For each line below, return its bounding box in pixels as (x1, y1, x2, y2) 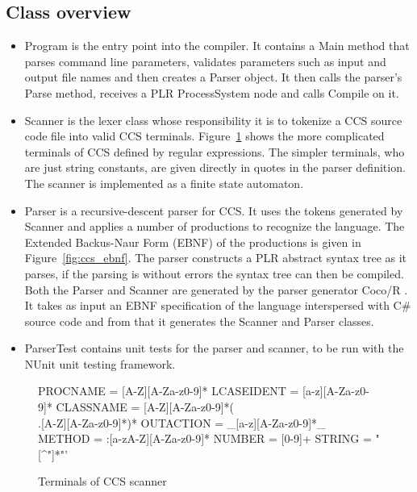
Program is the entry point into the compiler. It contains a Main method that (24, 37, 410, 54)
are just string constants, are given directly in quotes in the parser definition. (24, 159, 406, 176)
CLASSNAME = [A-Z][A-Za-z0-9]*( (56, 398, 235, 415)
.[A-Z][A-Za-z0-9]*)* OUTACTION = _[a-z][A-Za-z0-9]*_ (38, 414, 326, 431)
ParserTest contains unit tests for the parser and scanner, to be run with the (24, 340, 404, 356)
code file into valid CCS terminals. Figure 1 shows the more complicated (24, 127, 385, 144)
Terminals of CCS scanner (38, 473, 167, 490)
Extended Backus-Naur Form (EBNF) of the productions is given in (24, 233, 361, 250)
